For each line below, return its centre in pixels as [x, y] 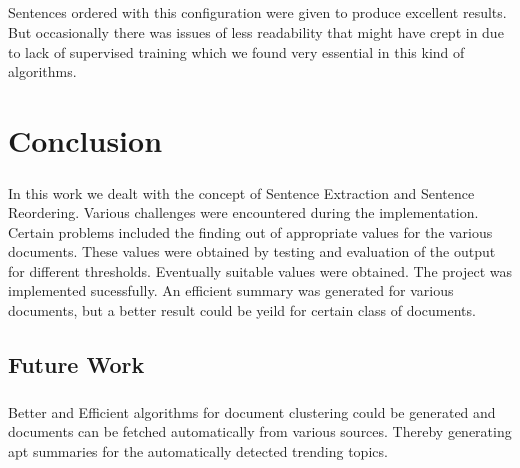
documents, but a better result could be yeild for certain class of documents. [242, 310]
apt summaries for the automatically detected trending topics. [198, 451]
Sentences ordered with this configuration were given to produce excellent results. [257, 12]
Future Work [76, 364]
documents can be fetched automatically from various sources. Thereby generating [260, 431]
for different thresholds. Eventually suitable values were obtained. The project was [260, 270]
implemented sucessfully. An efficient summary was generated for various [231, 290]
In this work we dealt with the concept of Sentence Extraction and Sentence [241, 192]
